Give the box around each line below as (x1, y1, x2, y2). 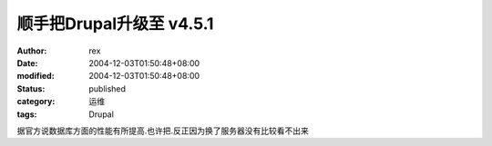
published (88, 83, 127, 94)
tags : (16, 109, 37, 120)
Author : (16, 45, 47, 56)
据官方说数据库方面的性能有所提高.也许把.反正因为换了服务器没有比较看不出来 (16, 125, 310, 136)
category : (16, 96, 56, 107)
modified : (16, 71, 55, 82)
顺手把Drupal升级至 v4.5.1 (16, 14, 214, 34)
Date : (16, 57, 38, 68)
